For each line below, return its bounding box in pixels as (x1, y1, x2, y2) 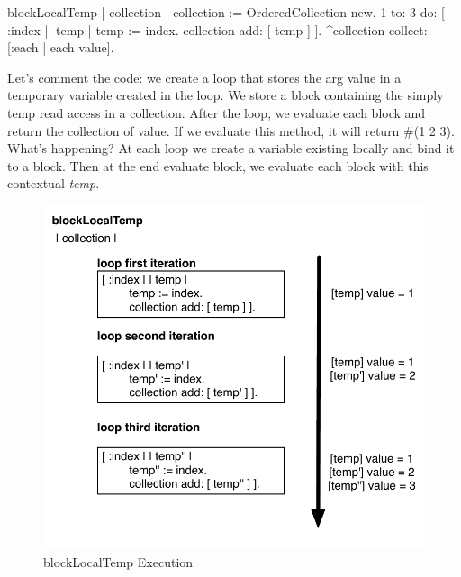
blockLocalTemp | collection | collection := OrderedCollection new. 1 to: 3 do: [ (7, 3, 445, 21)
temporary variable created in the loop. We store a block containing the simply (7, 86, 444, 104)
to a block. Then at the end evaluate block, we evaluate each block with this (7, 156, 429, 175)
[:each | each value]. (7, 38, 114, 57)
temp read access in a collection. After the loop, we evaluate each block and (7, 103, 426, 122)
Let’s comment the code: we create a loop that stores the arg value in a (7, 68, 402, 86)
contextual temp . (7, 174, 100, 193)
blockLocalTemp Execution (43, 552, 194, 571)
